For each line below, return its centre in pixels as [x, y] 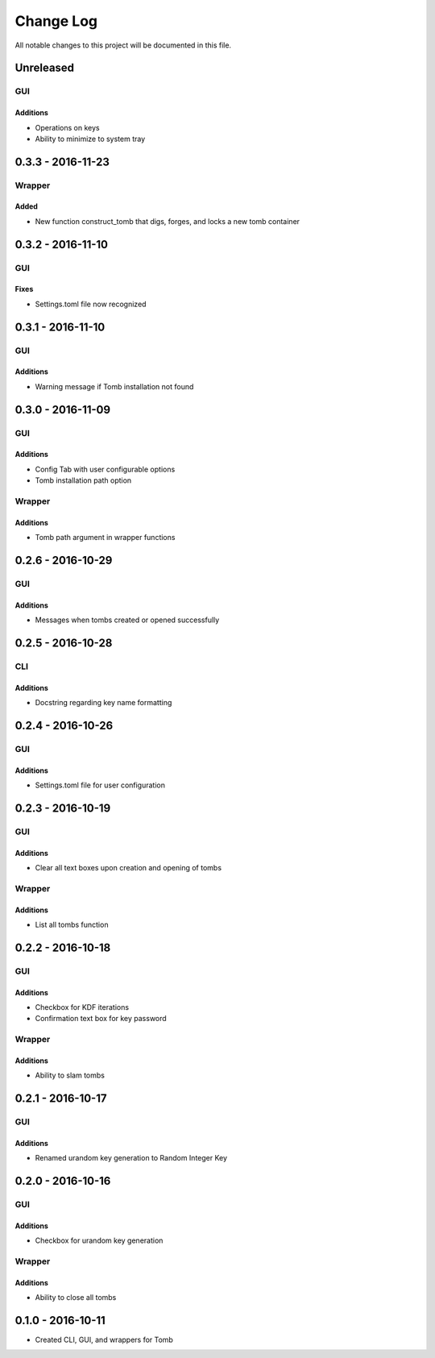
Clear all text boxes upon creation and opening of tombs [128, 868]
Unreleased [45, 68]
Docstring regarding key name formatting [104, 703]
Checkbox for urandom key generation [99, 1240]
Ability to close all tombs [76, 1298]
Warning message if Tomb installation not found [114, 386]
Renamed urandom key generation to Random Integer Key [131, 1158]
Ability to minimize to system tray [90, 139]
